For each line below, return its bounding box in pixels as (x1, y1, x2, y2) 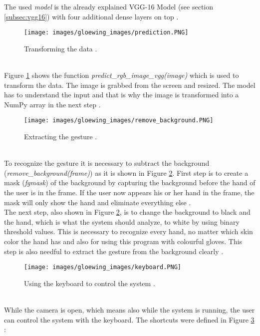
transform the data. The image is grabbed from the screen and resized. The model (4, 79, 256, 90)
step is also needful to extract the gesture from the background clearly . (4, 246, 224, 256)
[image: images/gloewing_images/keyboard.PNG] (24, 264, 181, 271)
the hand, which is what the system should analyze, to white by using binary (4, 216, 240, 227)
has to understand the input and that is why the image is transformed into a (4, 89, 239, 100)
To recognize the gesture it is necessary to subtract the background (4, 158, 210, 168)
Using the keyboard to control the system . (24, 278, 155, 288)
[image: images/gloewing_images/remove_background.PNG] (24, 117, 214, 124)
